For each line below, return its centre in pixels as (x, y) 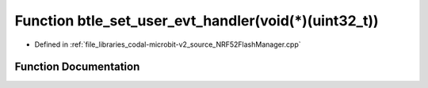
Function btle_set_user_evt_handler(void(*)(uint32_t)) (197, 21)
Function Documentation (77, 67)
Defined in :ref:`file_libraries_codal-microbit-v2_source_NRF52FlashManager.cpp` (168, 44)
